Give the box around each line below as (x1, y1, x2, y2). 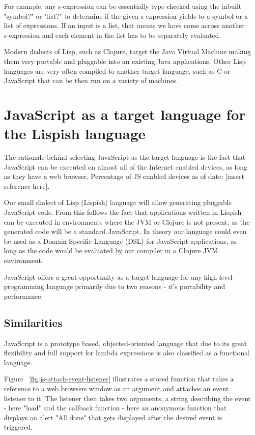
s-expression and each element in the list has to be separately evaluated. (4, 29, 221, 40)
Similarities (4, 315, 62, 330)
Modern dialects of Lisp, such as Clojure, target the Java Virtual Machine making (4, 46, 251, 57)
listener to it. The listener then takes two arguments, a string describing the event (4, 393, 251, 403)
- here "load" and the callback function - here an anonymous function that (4, 403, 227, 413)
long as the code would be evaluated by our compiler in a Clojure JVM (4, 245, 218, 256)
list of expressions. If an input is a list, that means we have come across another (4, 20, 245, 30)
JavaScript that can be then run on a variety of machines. (4, 75, 178, 86)
